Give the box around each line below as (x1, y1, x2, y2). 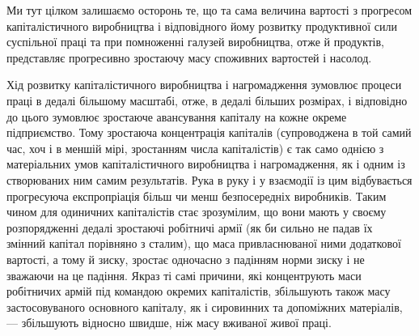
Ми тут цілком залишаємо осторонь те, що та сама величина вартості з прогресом (6, 2, 413, 18)
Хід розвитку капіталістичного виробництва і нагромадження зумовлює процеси (6, 76, 402, 93)
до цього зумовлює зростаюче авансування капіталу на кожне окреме (6, 108, 347, 125)
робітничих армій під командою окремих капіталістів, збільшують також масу (6, 283, 391, 300)
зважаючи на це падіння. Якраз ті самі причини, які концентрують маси (6, 266, 362, 283)
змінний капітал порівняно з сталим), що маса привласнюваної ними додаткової (6, 235, 401, 252)
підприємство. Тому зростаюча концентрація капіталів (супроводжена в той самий (6, 124, 412, 141)
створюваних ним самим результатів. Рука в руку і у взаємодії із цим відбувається (6, 171, 413, 188)
